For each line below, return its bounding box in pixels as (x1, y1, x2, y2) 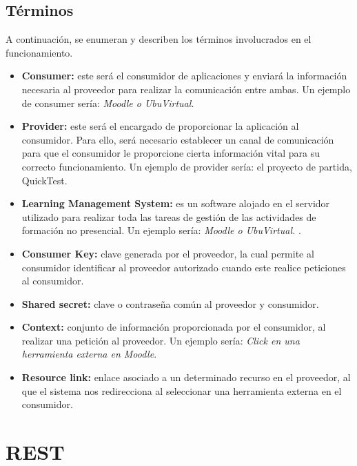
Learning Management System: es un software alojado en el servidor (21, 196, 330, 211)
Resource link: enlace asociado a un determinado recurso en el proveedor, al (21, 370, 351, 385)
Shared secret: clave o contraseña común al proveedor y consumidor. (21, 296, 319, 311)
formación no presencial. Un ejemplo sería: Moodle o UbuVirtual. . (21, 223, 301, 237)
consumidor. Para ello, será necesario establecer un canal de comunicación (21, 132, 334, 146)
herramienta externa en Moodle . (21, 347, 157, 361)
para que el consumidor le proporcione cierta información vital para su (21, 146, 320, 160)
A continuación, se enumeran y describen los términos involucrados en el (6, 32, 312, 46)
